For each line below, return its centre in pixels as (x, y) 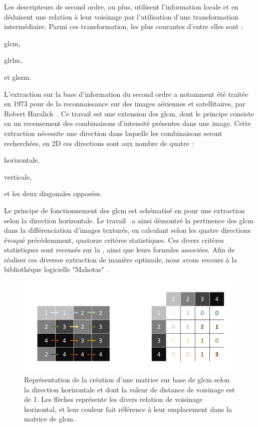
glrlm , (13, 60)
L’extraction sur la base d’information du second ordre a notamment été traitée (126, 94)
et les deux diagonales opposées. (53, 193)
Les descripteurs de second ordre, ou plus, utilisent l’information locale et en (121, 7)
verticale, (18, 176)
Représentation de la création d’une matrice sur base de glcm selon (127, 380)
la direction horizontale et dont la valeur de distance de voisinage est (130, 389)
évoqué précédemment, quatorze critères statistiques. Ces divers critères (114, 240)
